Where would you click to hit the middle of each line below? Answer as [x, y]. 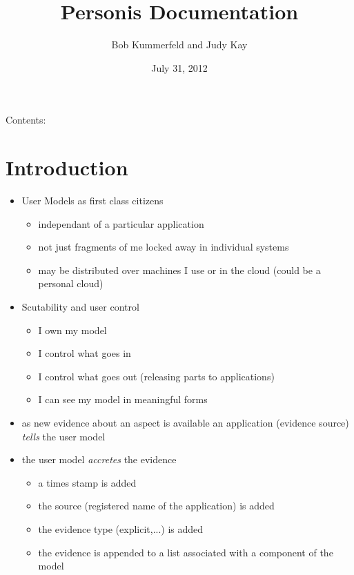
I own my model [72, 330]
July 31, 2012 [179, 67]
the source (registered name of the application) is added [156, 506]
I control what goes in [85, 353]
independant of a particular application [121, 223]
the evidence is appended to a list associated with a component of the [186, 552]
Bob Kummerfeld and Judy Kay [179, 45]
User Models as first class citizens [92, 201]
